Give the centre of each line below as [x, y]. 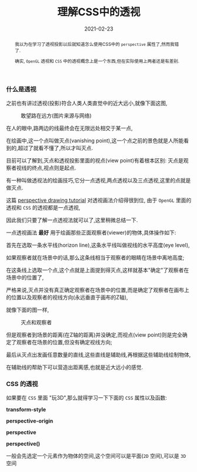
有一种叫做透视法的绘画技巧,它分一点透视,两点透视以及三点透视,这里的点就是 [98, 180]
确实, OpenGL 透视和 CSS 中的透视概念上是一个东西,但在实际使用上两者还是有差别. [97, 61]
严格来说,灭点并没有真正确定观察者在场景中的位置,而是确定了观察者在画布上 [98, 290]
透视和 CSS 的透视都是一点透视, [43, 207]
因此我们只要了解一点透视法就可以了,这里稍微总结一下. [72, 220]
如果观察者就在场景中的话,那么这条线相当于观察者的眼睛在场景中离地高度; [95, 257]
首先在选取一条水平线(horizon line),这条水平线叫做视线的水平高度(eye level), [98, 245]
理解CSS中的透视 [99, 12]
